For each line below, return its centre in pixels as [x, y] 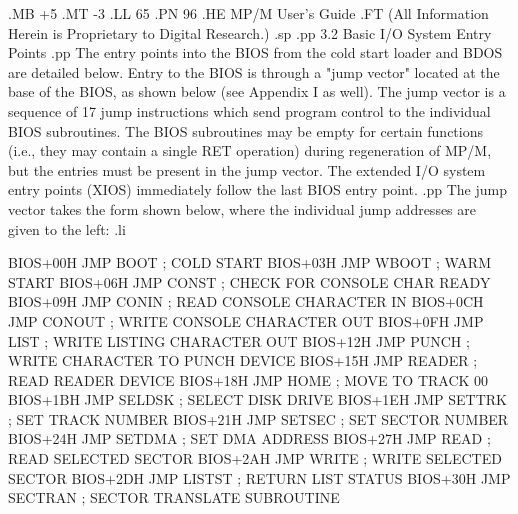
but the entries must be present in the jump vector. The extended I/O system [247, 169]
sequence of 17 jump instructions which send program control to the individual [249, 110]
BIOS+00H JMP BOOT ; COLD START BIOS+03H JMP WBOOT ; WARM [250, 262]
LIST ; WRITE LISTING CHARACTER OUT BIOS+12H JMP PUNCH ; [239, 340]
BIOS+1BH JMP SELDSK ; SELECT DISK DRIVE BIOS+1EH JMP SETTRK [257, 399]
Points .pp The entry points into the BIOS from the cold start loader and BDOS [255, 52]
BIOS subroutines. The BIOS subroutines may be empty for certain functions [246, 130]
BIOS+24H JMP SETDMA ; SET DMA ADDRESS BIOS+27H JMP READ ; [249, 438]
